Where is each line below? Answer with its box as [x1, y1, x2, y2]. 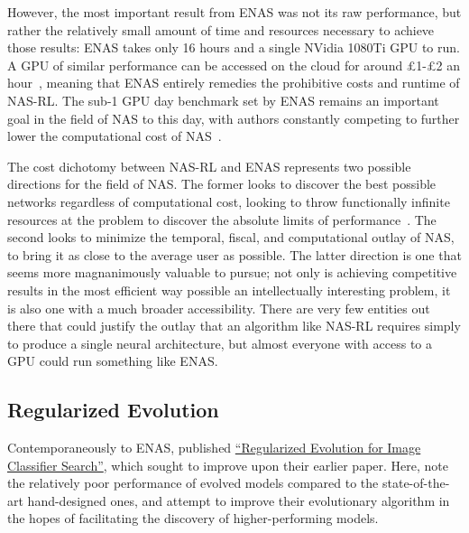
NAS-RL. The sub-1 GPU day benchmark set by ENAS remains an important [7, 90, 439, 109]
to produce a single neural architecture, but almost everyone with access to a [7, 333, 433, 352]
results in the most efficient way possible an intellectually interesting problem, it [7, 280, 451, 299]
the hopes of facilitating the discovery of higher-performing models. [7, 509, 379, 528]
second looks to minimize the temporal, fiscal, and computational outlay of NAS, [7, 228, 455, 247]
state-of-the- [382, 473, 450, 492]
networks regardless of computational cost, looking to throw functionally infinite [7, 192, 450, 210]
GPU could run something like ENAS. [7, 351, 218, 370]
